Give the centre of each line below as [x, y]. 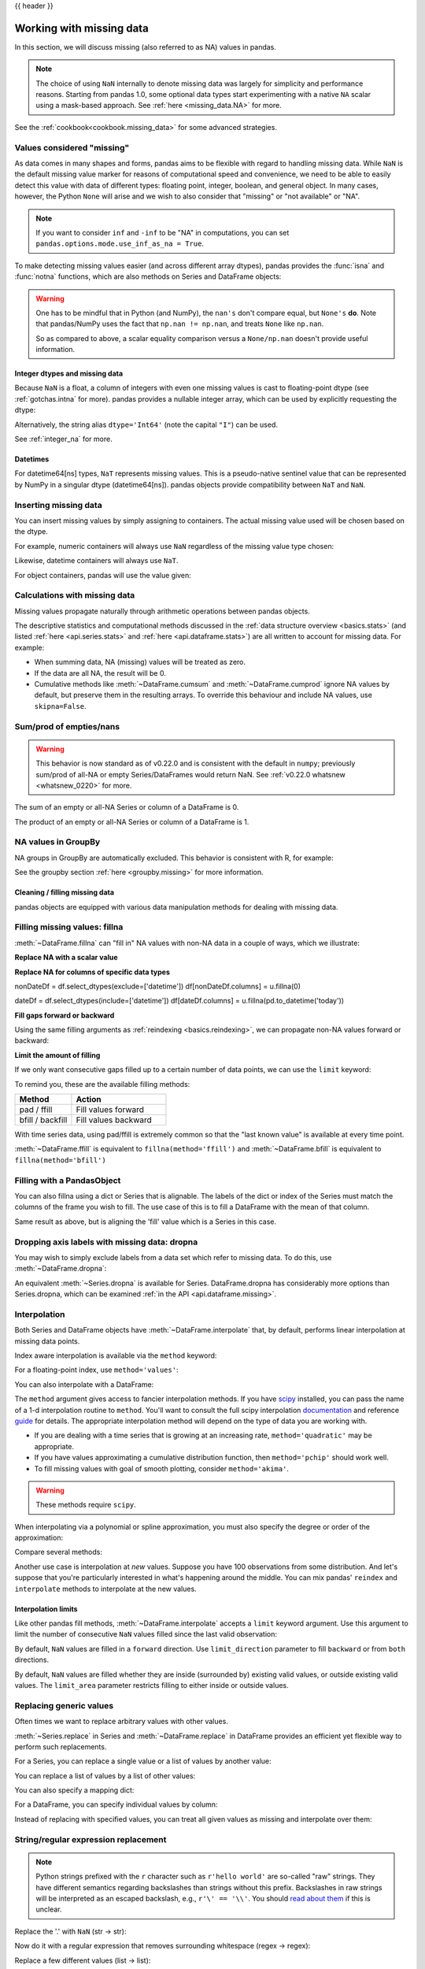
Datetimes [32, 459]
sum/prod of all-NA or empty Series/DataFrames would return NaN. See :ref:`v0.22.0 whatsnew [190, 774]
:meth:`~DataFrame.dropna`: [61, 1269]
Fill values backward [114, 1120]
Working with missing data [81, 28]
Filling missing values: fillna [69, 927]
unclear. [49, 1909]
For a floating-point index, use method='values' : [96, 1370]
